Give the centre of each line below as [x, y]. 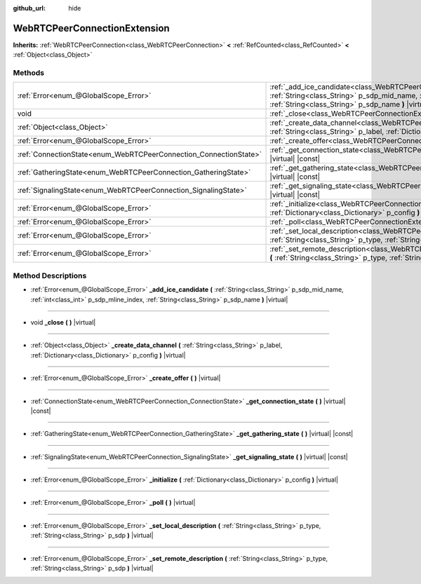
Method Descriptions [50, 276]
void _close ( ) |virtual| [63, 322]
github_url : [29, 8]
